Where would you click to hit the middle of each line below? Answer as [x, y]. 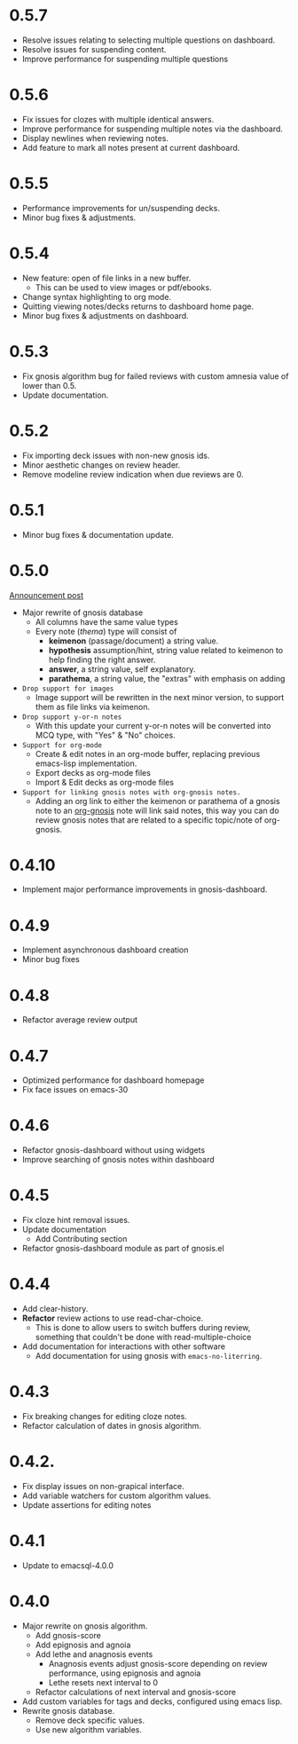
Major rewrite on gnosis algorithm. [85, 1626]
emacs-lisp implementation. [86, 763]
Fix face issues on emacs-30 [75, 1090]
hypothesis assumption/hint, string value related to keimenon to [166, 650]
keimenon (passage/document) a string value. [133, 641]
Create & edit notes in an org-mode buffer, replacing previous [148, 754]
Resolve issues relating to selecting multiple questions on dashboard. [149, 40]
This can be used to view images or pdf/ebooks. [123, 287]
